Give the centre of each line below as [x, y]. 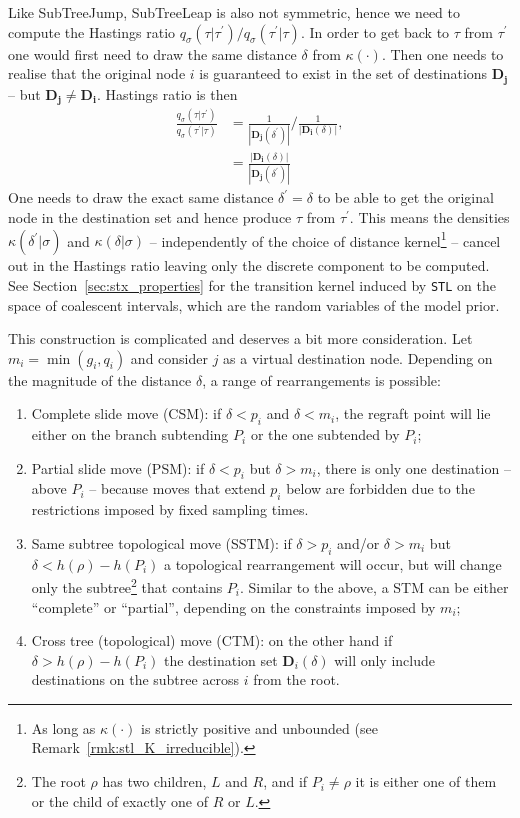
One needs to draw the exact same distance [141, 197]
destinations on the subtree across [135, 679]
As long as [63, 727]
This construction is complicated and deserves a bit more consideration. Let [240, 338]
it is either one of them [426, 781]
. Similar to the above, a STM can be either [374, 586]
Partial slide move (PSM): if [118, 467]
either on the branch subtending [130, 434]
